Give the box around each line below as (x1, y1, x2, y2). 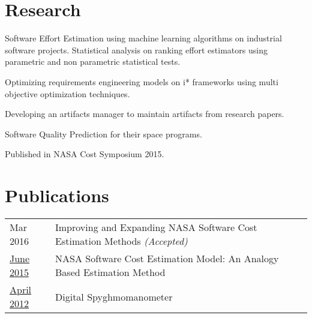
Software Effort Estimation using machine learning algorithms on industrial (5, 32, 282, 44)
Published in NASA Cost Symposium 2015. (5, 148, 164, 160)
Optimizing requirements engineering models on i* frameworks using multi (5, 75, 278, 88)
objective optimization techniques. (5, 87, 130, 100)
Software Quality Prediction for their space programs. (5, 127, 202, 140)
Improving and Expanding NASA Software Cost (55, 220, 257, 234)
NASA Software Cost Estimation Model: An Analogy (55, 251, 279, 265)
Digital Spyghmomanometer (55, 289, 173, 304)
